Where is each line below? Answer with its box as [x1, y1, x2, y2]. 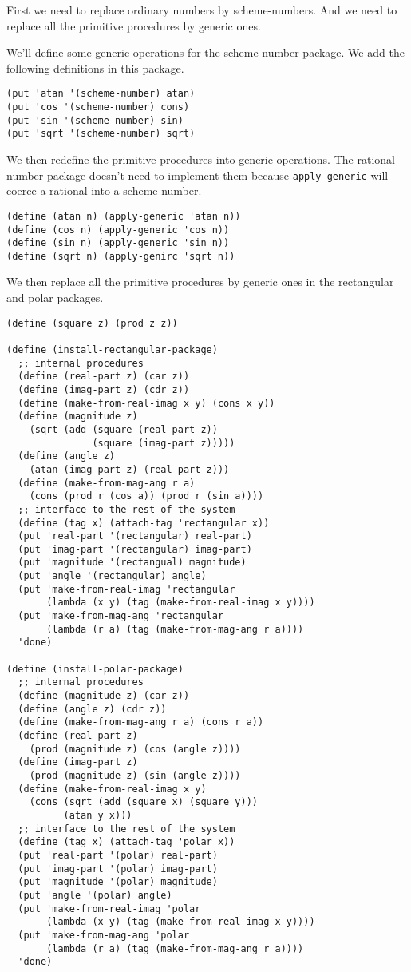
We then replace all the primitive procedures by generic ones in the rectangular [6, 273, 394, 290]
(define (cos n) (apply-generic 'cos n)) [6, 224, 230, 236]
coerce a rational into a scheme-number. [6, 182, 202, 199]
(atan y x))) [63, 809, 132, 821]
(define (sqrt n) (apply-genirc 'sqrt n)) [6, 250, 235, 262]
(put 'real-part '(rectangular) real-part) [18, 530, 252, 542]
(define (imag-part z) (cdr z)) [18, 383, 190, 395]
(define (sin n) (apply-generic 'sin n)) [6, 237, 230, 249]
